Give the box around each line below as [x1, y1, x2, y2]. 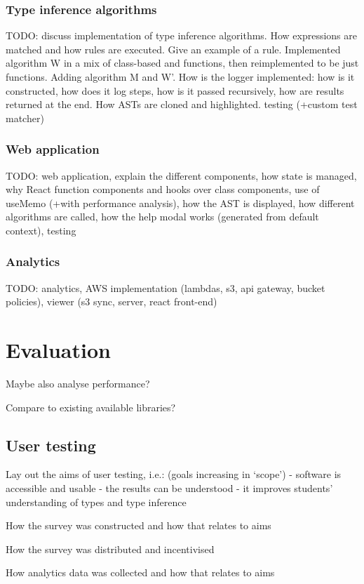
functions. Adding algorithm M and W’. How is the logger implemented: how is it [6, 69, 355, 84]
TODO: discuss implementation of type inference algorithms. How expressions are [6, 28, 357, 43]
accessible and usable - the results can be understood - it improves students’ [6, 481, 333, 496]
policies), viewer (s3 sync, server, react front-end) [6, 294, 217, 309]
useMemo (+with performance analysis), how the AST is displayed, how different [6, 195, 355, 210]
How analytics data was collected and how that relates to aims [6, 565, 275, 580]
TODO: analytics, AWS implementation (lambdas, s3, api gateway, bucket [6, 280, 325, 295]
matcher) [6, 110, 44, 125]
